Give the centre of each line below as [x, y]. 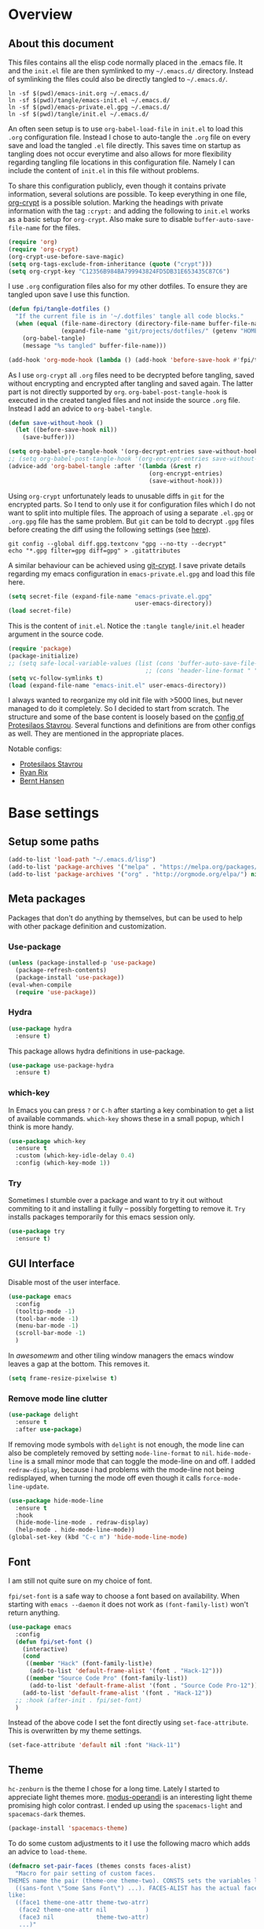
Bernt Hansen [42, 781]
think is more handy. [41, 1127]
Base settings [54, 813]
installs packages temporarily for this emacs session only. [102, 1217]
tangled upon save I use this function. [69, 295]
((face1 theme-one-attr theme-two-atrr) [82, 1903]
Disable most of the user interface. [64, 1282]
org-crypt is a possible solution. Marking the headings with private [116, 203]
